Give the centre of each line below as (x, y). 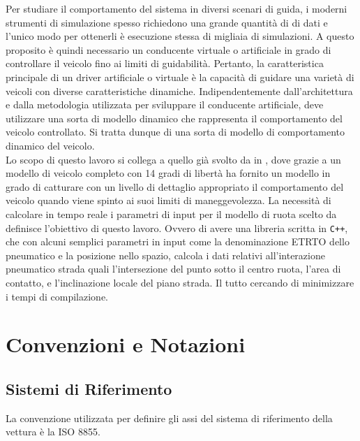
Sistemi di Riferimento (89, 388)
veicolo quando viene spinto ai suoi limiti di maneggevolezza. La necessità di (168, 200)
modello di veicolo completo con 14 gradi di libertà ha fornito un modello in (168, 173)
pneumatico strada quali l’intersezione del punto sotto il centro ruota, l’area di (173, 269)
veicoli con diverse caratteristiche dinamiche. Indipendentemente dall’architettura (179, 91)
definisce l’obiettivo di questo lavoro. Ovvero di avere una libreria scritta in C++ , (177, 227)
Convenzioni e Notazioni (126, 344)
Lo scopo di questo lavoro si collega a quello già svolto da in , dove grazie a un (173, 159)
